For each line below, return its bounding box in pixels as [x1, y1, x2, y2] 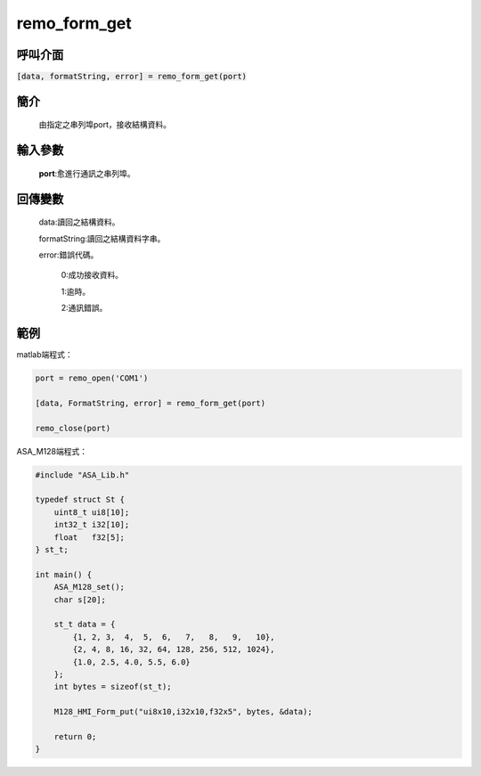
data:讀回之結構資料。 [38, 216, 120, 227]
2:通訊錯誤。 [61, 303, 108, 314]
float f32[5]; [53, 532, 125, 543]
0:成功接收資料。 [61, 270, 124, 281]
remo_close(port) [35, 423, 111, 433]
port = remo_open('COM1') [35, 373, 149, 383]
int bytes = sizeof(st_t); [53, 682, 173, 692]
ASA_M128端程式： [16, 445, 88, 456]
